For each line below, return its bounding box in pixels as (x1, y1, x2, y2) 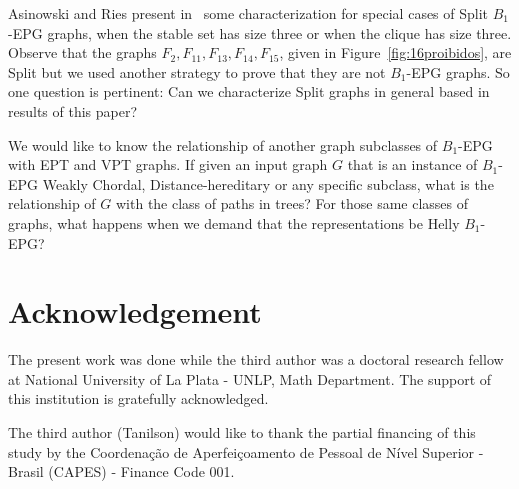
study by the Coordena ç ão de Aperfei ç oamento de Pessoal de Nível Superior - (8, 441, 484, 462)
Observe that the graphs (8, 42, 157, 63)
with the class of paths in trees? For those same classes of (115, 193, 469, 214)
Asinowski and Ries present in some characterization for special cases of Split (8, 3, 489, 23)
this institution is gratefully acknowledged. (8, 388, 269, 409)
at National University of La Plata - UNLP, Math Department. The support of (8, 368, 492, 389)
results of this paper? (8, 100, 138, 121)
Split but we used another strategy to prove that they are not (8, 61, 386, 82)
